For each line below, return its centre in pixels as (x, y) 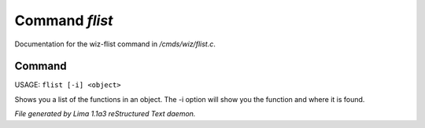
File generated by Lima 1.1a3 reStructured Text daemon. (105, 114)
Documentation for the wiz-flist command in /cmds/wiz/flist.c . (115, 44)
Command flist (64, 20)
